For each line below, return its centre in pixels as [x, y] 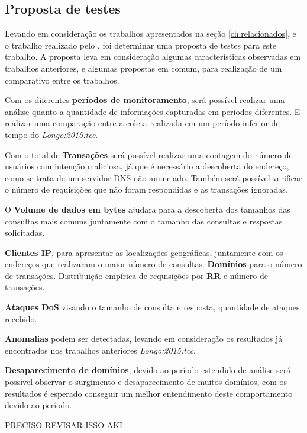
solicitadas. [25, 232]
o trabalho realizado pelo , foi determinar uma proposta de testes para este [141, 45]
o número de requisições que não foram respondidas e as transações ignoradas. [146, 189]
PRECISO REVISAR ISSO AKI [64, 424]
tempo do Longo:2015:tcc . [51, 134]
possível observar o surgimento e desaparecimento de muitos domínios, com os [146, 382]
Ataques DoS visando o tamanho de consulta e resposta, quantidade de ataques [152, 307]
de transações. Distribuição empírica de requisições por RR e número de [136, 275]
